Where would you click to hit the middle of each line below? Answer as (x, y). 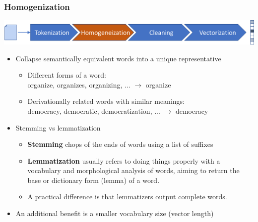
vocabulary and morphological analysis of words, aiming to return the (133, 170)
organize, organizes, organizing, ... (79, 84)
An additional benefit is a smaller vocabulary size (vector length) (115, 213)
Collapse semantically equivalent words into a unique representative (118, 58)
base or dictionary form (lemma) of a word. (94, 180)
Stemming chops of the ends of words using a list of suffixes (120, 144)
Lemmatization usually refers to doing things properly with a (124, 160)
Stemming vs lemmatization (58, 127)
